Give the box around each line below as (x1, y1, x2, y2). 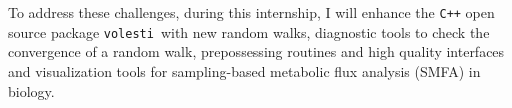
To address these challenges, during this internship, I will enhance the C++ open (8, 2, 495, 22)
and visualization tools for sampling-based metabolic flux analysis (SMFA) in (8, 60, 481, 81)
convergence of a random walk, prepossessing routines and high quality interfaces (8, 41, 505, 62)
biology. (8, 80, 55, 101)
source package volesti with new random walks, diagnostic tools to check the (8, 21, 490, 42)
